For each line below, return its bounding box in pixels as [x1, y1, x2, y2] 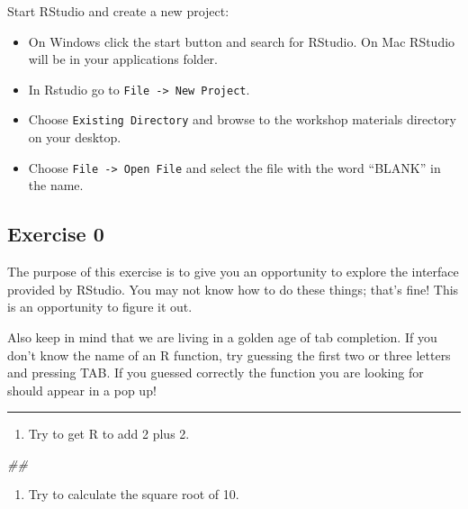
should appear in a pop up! [7, 380, 157, 399]
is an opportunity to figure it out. [7, 297, 193, 316]
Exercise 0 [7, 220, 104, 248]
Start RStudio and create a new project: [7, 2, 229, 20]
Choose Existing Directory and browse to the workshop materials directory [28, 110, 456, 129]
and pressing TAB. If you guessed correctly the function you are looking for [7, 363, 424, 382]
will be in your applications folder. [28, 50, 218, 68]
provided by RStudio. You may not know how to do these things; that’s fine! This [7, 279, 459, 298]
